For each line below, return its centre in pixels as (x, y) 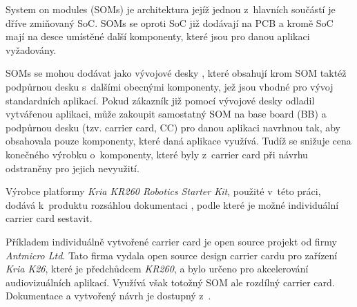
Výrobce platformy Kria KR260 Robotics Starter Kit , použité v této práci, (163, 191)
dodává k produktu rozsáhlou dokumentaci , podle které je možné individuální (172, 204)
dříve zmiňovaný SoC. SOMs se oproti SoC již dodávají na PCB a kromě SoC (170, 22)
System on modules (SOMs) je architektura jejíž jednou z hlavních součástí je (171, 9)
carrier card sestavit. (49, 218)
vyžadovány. (31, 49)
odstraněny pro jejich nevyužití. (73, 168)
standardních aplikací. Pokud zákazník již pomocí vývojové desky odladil (160, 100)
